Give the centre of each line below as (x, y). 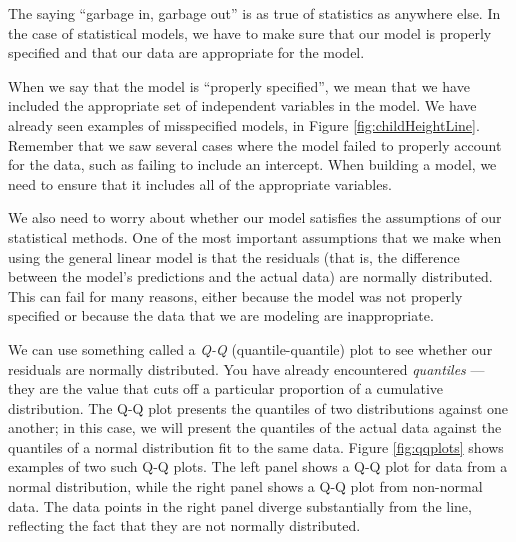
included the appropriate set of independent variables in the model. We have (242, 105)
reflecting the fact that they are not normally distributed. (184, 525)
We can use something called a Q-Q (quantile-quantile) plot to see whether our (250, 348)
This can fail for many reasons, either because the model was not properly (235, 295)
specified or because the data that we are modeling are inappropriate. (221, 315)
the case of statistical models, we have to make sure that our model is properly (250, 32)
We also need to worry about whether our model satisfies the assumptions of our (255, 217)
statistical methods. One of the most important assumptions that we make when (255, 236)
